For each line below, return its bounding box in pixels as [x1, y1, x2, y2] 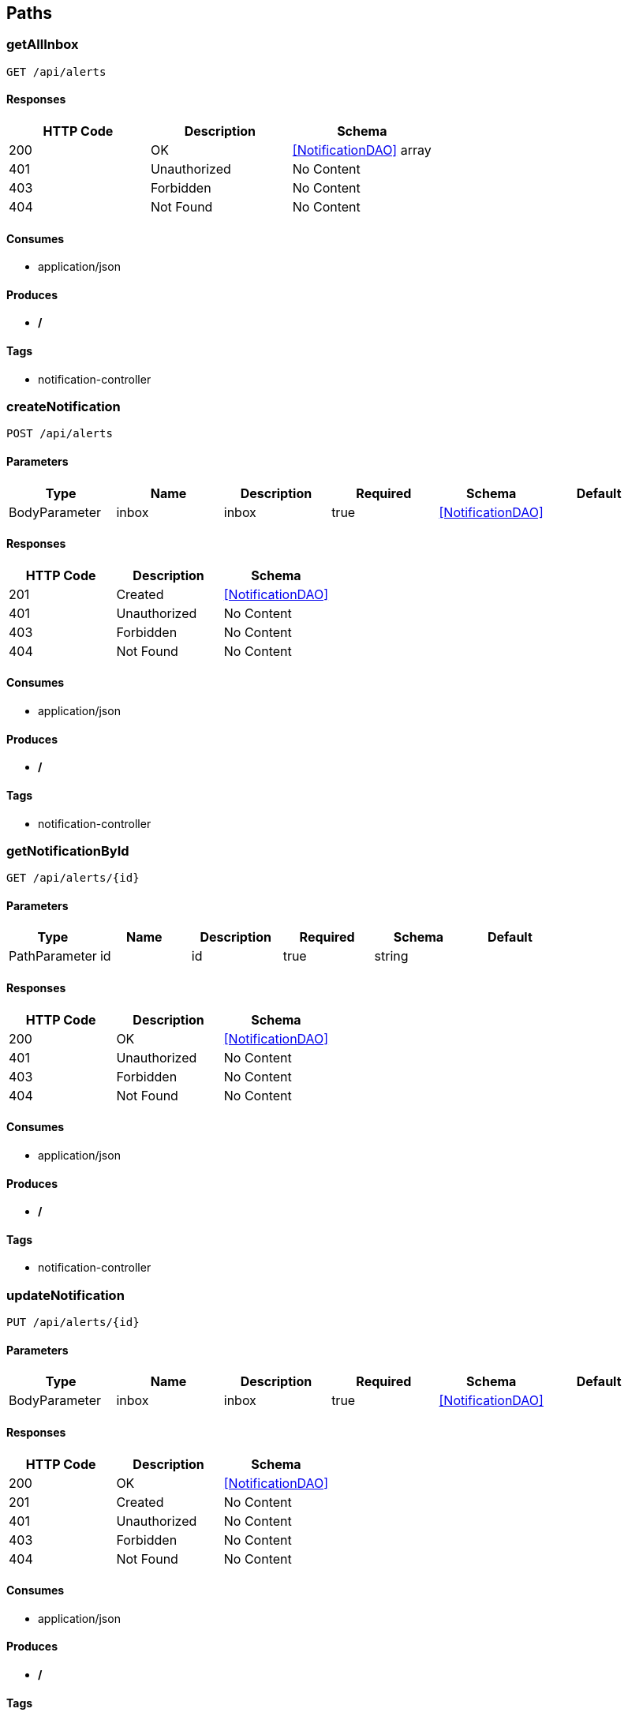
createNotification [6, 399, 121, 415]
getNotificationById [6, 842, 129, 859]
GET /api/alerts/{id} [6, 871, 140, 885]
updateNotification [6, 1287, 125, 1303]
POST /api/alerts [6, 427, 113, 440]
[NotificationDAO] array [292, 142, 432, 159]
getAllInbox [6, 36, 79, 53]
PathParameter [9, 948, 97, 965]
